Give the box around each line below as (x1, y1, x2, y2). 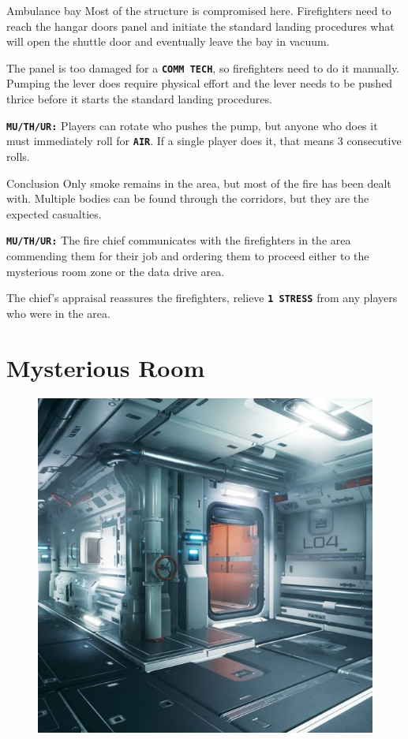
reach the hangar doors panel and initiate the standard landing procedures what (6, 17, 395, 34)
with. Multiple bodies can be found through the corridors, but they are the (6, 190, 369, 207)
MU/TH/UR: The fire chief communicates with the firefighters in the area (6, 232, 351, 248)
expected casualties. (6, 205, 102, 222)
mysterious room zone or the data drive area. (6, 263, 225, 279)
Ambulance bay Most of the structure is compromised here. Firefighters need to (6, 2, 391, 18)
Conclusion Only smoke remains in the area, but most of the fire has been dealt (6, 174, 391, 191)
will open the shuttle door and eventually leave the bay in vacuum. (6, 33, 330, 50)
